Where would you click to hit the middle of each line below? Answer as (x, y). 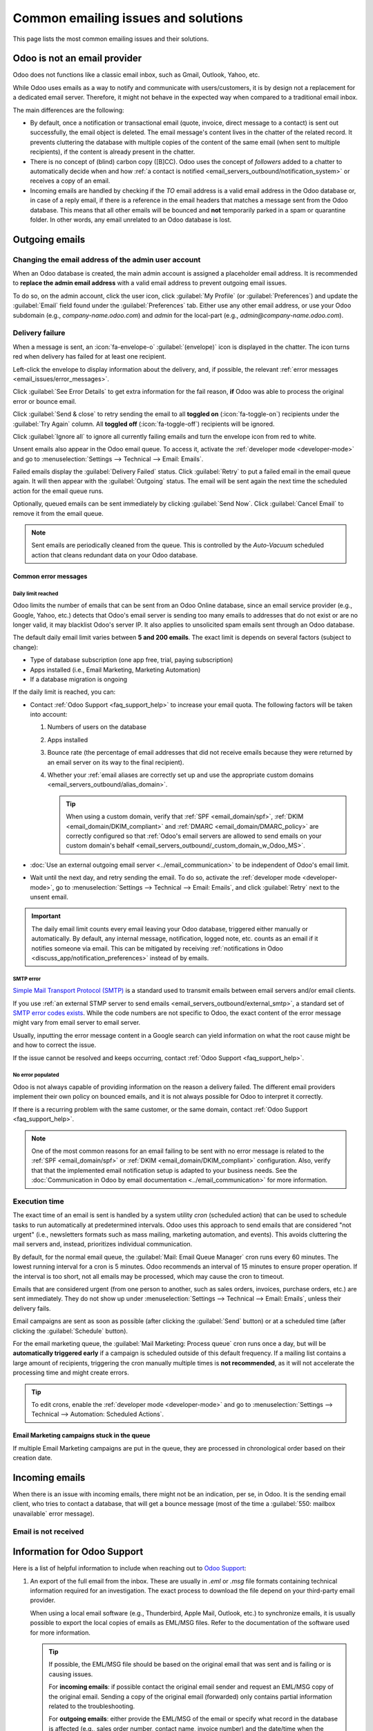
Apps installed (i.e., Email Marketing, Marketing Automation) (115, 670)
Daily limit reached (36, 593)
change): (26, 647)
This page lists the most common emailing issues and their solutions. (111, 39)
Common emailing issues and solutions (128, 18)
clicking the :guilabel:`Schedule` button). (70, 1331)
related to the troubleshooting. (92, 1706)
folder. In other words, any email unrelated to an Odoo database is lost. (131, 219)
